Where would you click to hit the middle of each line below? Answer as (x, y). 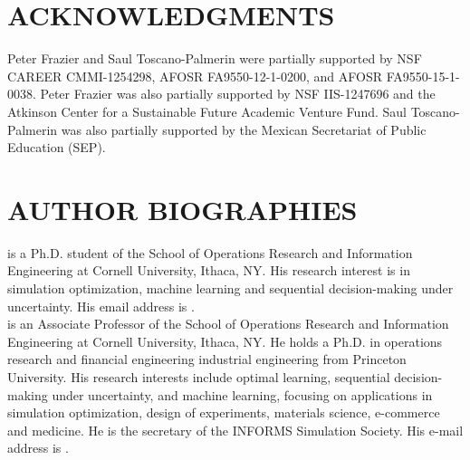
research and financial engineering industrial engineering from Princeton (207, 359)
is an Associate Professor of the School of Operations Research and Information (228, 324)
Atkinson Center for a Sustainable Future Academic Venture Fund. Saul (207, 111)
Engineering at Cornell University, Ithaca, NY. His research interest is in (209, 270)
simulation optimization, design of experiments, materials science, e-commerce (224, 412)
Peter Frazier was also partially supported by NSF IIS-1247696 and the (238, 94)
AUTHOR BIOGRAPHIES (182, 209)
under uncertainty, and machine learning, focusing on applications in (242, 394)
